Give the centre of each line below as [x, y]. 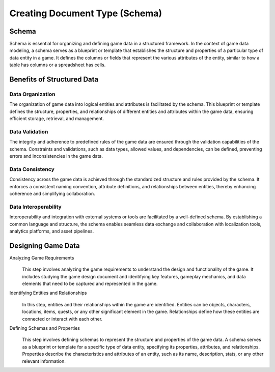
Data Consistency [32, 169]
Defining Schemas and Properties [45, 328]
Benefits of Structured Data [54, 80]
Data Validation [29, 131]
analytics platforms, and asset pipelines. [52, 231]
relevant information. [44, 361]
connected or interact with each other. [62, 319]
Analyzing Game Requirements [42, 257]
